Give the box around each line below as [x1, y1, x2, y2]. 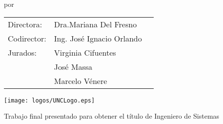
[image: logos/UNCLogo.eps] [4, 97, 95, 104]
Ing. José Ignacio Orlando [54, 32, 142, 44]
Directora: [8, 18, 42, 30]
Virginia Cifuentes [54, 46, 116, 58]
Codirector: [8, 32, 46, 44]
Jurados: [8, 46, 37, 58]
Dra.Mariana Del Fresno [54, 18, 137, 30]
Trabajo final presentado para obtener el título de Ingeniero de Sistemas [4, 111, 220, 121]
